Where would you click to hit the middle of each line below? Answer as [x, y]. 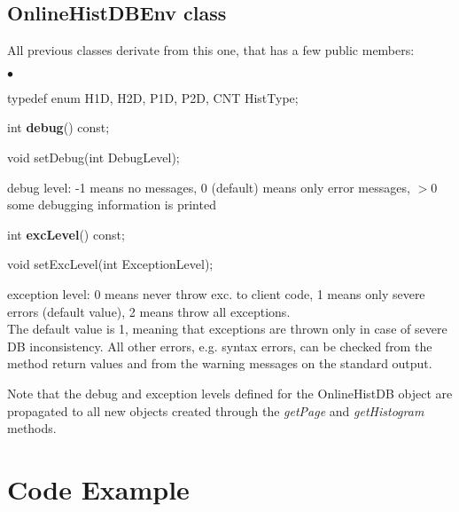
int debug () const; [58, 127]
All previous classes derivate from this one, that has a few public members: [211, 50]
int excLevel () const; [66, 234]
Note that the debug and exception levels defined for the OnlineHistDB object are [230, 393]
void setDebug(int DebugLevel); [93, 157]
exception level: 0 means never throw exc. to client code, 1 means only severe [216, 293]
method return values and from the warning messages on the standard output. [220, 363]
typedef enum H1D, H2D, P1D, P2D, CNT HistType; [153, 97]
